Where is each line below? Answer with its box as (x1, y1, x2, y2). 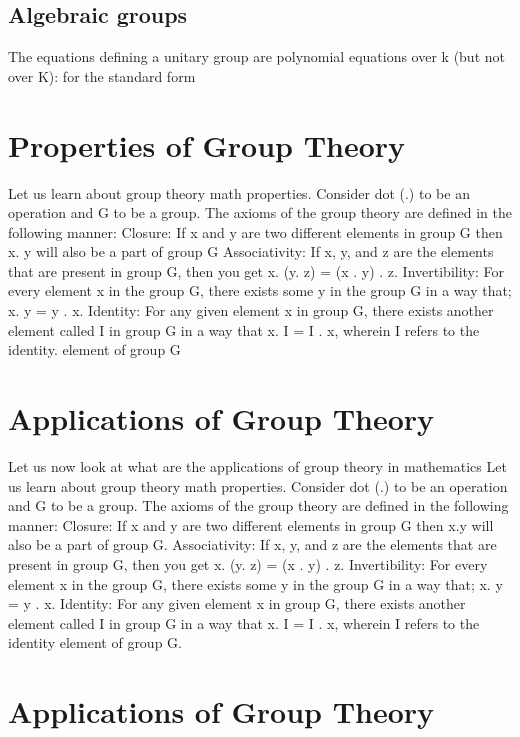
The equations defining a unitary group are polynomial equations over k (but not (8, 46, 505, 67)
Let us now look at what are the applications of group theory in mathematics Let (8, 455, 507, 476)
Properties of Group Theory (8, 124, 406, 165)
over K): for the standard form (8, 65, 196, 86)
